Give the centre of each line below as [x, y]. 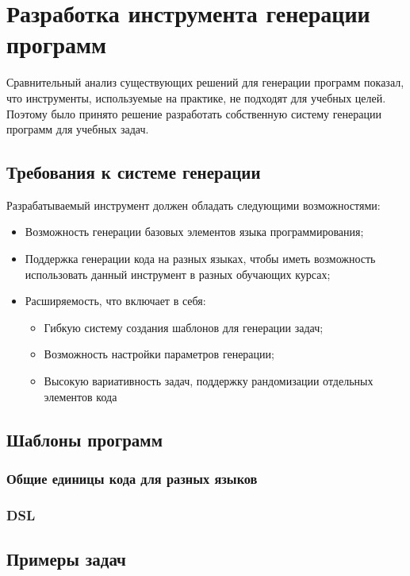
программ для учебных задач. [78, 129]
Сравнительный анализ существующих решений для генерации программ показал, [205, 82]
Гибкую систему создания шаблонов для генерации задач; [184, 327]
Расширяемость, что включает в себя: [115, 301]
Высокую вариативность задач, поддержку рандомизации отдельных [209, 381]
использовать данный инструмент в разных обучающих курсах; [178, 274]
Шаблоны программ [84, 439]
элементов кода [80, 396]
